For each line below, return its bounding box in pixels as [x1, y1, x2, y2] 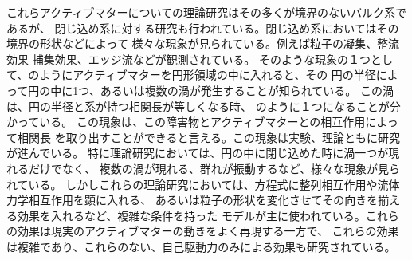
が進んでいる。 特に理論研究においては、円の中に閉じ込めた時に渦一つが [6, 144, 389, 161]
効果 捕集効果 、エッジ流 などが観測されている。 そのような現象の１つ [6, 50, 371, 67]
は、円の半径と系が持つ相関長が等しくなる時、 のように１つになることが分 [6, 97, 401, 114]
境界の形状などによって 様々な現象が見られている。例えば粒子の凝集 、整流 [6, 35, 400, 52]
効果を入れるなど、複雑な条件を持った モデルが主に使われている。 [17, 207, 366, 223]
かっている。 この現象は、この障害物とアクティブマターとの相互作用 [6, 113, 366, 130]
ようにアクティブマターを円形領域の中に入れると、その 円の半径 [39, 66, 376, 83]
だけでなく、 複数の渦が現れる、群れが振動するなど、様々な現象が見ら [28, 160, 400, 176]
